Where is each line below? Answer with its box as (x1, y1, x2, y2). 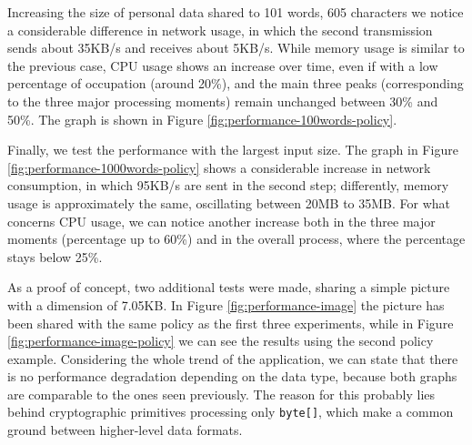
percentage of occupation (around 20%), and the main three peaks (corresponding (7, 74, 464, 93)
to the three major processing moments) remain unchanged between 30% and (7, 91, 438, 110)
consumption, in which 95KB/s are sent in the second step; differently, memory (7, 176, 449, 195)
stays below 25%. (7, 247, 103, 266)
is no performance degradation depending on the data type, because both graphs (7, 367, 457, 386)
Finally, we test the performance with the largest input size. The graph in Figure (7, 140, 458, 159)
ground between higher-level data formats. (7, 420, 243, 440)
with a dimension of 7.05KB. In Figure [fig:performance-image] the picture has (7, 295, 445, 314)
